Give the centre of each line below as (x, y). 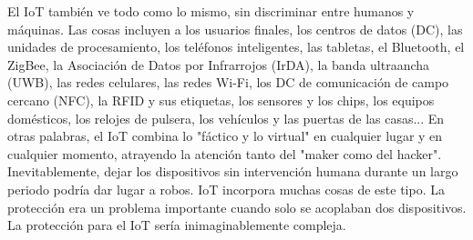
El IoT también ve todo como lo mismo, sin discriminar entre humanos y (211, 11)
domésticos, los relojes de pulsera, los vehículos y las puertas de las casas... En (226, 118)
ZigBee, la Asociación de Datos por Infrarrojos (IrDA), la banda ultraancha (219, 64)
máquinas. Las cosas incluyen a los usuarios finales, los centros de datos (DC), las (235, 29)
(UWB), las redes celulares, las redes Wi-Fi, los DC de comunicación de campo (228, 82)
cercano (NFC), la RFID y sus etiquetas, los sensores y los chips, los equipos (221, 100)
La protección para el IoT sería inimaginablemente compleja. (177, 225)
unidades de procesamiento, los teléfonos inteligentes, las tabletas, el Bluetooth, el (236, 47)
